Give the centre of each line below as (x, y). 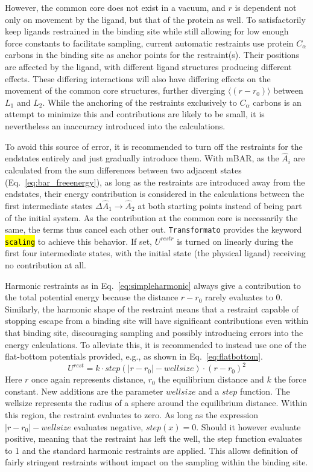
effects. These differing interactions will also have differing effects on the (138, 78)
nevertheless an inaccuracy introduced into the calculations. (115, 125)
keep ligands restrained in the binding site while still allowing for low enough (147, 31)
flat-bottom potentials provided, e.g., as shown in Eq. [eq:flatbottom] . (134, 356)
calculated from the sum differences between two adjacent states (123, 170)
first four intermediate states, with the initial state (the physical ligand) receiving (155, 253)
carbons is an (277, 102)
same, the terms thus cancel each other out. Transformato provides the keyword (153, 229)
